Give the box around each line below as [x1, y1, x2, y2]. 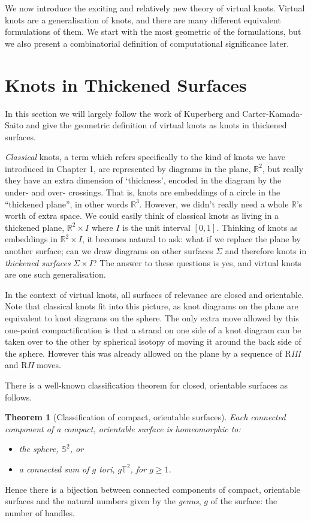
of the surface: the [210, 495, 277, 507]
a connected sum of [19, 462, 89, 475]
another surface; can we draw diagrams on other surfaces [5, 245, 213, 257]
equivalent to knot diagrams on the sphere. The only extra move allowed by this [5, 312, 299, 324]
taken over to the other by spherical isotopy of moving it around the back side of [5, 335, 301, 348]
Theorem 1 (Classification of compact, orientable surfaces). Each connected [5, 411, 286, 423]
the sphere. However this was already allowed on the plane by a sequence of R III [5, 347, 301, 359]
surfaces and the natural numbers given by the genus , [5, 495, 201, 507]
